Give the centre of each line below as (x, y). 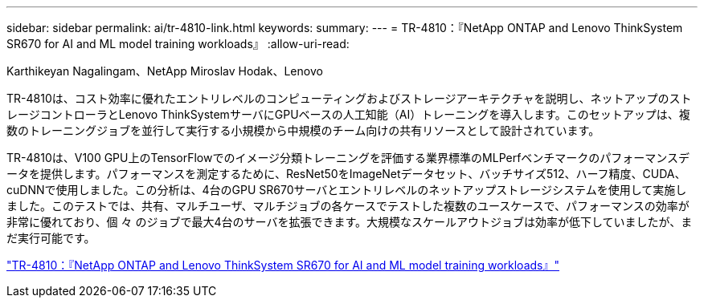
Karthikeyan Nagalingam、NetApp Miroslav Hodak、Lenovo (165, 71)
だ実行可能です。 (51, 238)
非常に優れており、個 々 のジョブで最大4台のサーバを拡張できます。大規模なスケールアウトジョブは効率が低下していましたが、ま (350, 222)
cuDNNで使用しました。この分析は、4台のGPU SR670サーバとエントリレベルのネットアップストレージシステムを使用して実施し (347, 190)
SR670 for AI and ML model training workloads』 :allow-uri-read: (178, 44)
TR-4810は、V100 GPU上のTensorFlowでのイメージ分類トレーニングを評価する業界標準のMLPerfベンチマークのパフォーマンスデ (348, 158)
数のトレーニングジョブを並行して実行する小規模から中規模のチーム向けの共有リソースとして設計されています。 (303, 130)
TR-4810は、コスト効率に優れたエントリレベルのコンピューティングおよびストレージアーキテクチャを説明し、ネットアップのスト (349, 98)
